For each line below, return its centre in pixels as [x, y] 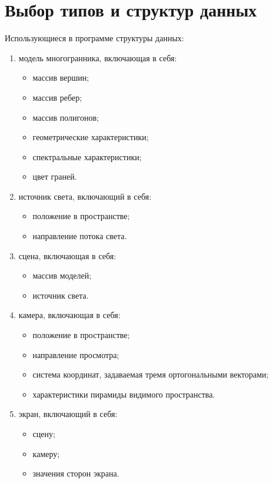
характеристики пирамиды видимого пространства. [124, 394]
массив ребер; [57, 97]
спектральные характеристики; [87, 156]
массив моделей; [62, 275]
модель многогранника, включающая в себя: [98, 57]
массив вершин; [61, 77]
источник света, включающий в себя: [85, 196]
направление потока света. [80, 236]
